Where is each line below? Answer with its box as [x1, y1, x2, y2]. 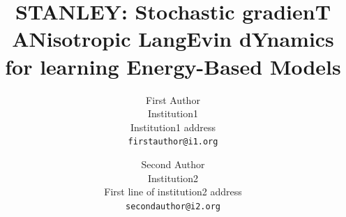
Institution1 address [130, 119, 216, 134]
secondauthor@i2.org [125, 201, 221, 211]
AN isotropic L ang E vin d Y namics [12, 24, 334, 53]
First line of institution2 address [104, 184, 242, 199]
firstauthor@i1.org [128, 137, 218, 147]
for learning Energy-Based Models [5, 52, 341, 80]
